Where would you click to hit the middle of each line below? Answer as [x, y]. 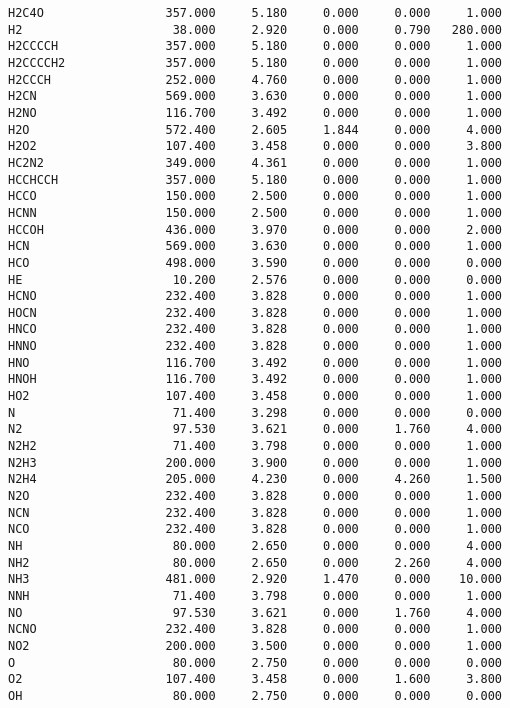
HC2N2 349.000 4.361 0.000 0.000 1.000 [255, 162]
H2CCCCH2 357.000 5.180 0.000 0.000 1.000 [255, 62]
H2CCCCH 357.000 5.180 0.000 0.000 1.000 [255, 46]
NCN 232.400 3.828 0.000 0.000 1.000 [255, 512]
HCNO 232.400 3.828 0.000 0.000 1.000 [255, 296]
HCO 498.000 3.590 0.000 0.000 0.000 [255, 262]
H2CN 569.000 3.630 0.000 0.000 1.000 [255, 96]
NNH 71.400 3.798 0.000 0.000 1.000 [255, 595]
